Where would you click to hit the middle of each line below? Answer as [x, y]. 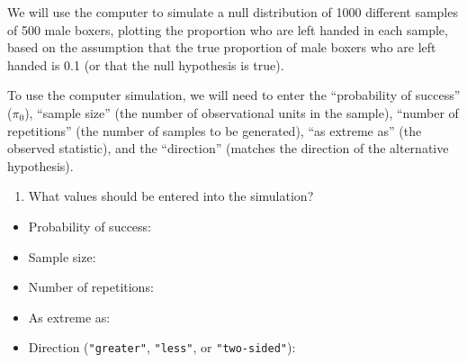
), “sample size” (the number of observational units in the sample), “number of [242, 112]
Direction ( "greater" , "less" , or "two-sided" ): [162, 347]
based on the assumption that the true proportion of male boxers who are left [222, 47]
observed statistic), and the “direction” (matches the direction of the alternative [228, 148]
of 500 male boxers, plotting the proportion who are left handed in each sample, [228, 29]
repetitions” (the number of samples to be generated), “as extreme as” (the [215, 130]
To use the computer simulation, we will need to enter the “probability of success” [234, 95]
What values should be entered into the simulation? [171, 196]
